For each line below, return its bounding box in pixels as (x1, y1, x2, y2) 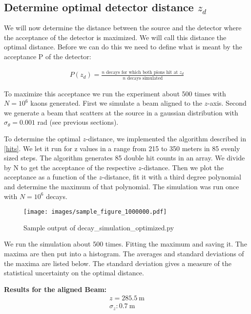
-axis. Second (208, 98, 247, 108)
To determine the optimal (4, 134, 81, 144)
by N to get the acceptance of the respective (4, 162, 136, 172)
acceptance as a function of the (4, 172, 97, 182)
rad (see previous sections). (37, 117, 119, 127)
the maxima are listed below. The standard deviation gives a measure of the (4, 258, 231, 268)
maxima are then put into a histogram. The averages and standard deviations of (4, 248, 244, 259)
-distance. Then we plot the (141, 162, 224, 172)
